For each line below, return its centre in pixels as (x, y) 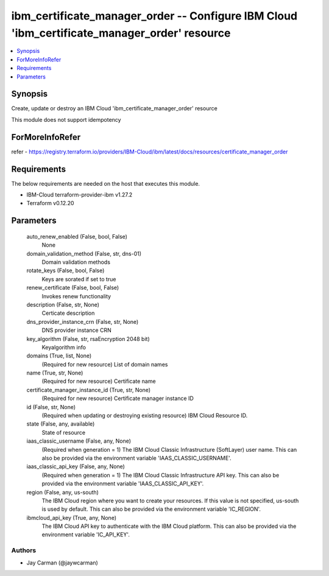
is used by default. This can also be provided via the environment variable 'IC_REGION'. (151, 509)
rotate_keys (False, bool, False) (65, 270)
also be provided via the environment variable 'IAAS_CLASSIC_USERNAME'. (136, 458)
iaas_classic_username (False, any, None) (79, 441)
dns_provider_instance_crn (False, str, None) (83, 321)
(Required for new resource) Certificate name (99, 381)
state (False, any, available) (61, 424)
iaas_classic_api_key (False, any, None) (76, 466)
